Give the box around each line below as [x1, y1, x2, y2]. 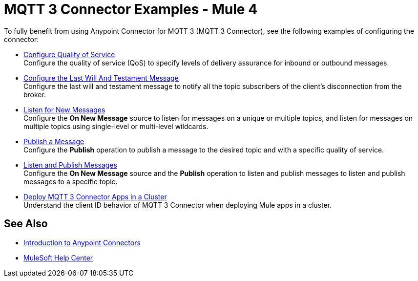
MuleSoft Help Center [23, 253, 93, 262]
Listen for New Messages [23, 105, 105, 114]
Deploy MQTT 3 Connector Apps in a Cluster [23, 192, 167, 201]
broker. [23, 90, 46, 99]
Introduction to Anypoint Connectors [23, 238, 141, 247]
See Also [4, 217, 48, 230]
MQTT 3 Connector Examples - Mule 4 [4, 1, 258, 18]
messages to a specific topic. [23, 177, 118, 186]
